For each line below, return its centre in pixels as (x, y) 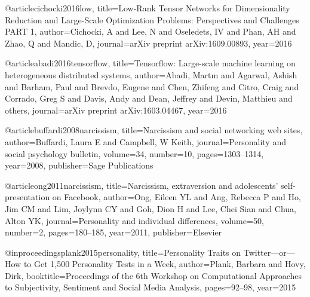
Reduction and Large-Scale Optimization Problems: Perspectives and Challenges (152, 19)
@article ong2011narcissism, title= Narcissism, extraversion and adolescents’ (142, 185)
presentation (27, 197)
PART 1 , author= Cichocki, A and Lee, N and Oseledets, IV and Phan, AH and (151, 31)
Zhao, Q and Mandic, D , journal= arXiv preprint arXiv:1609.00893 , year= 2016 (148, 43)
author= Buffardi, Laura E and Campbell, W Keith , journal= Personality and (145, 141)
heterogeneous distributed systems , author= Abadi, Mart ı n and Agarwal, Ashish (151, 74)
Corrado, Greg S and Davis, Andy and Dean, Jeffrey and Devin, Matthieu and (149, 98)
